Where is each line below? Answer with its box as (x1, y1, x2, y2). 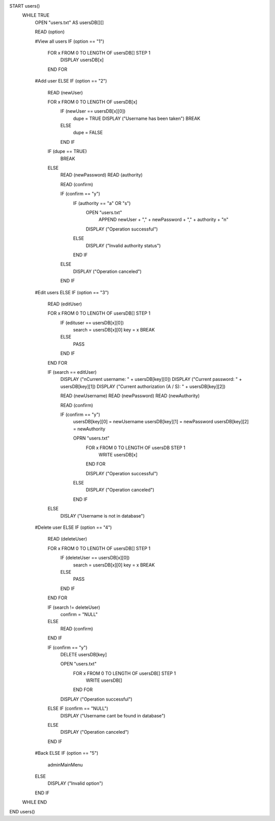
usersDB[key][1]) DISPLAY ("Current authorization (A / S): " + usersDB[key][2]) (60, 383, 226, 390)
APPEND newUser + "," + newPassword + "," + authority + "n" (98, 217, 229, 223)
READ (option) (35, 29, 65, 35)
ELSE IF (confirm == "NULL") (47, 705, 108, 711)
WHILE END (22, 799, 47, 805)
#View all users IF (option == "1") (35, 38, 104, 44)
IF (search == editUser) (47, 369, 97, 375)
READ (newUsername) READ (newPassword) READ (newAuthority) (60, 393, 200, 399)
